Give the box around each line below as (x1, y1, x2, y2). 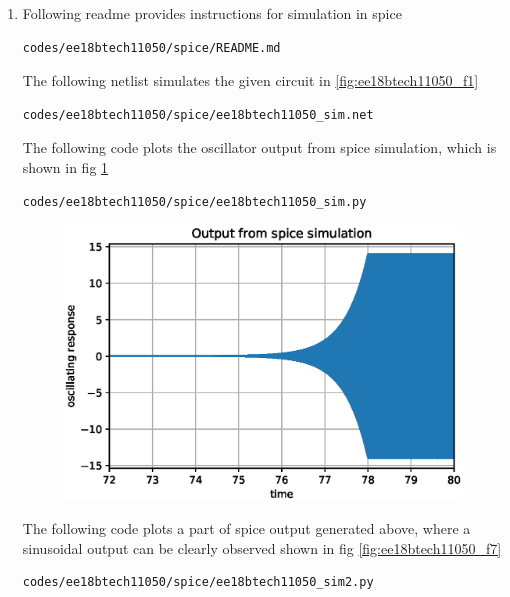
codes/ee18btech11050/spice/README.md (22, 40, 281, 55)
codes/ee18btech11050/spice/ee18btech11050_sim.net (22, 107, 374, 122)
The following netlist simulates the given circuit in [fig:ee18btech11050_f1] (22, 70, 479, 91)
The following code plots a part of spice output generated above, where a (22, 518, 471, 539)
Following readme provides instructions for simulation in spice (22, 3, 402, 23)
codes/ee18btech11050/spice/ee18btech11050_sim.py (22, 194, 367, 209)
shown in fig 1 (22, 156, 109, 177)
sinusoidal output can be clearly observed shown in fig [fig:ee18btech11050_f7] (22, 537, 502, 558)
